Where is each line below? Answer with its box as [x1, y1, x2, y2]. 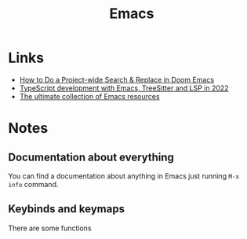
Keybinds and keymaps [8, 202, 125, 216]
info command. [8, 179, 59, 189]
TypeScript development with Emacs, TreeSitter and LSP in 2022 [19, 83, 229, 93]
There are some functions [8, 223, 92, 233]
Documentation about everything [8, 150, 175, 164]
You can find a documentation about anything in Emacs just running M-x [8, 171, 239, 181]
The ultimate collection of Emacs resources [19, 91, 160, 101]
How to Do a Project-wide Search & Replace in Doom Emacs [19, 75, 214, 84]
